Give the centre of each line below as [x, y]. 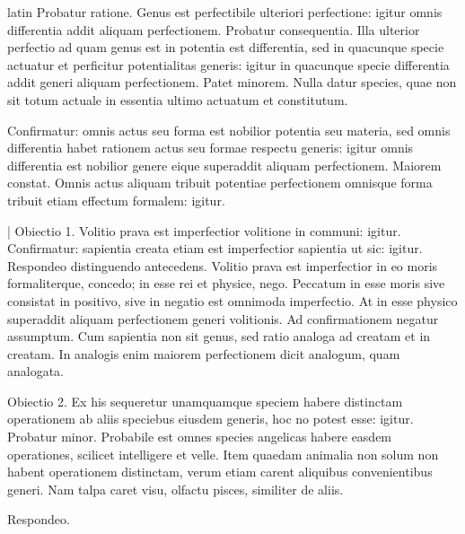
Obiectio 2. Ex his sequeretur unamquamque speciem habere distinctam [205, 401]
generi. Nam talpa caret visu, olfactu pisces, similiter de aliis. [175, 489]
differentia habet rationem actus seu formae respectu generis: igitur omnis [211, 148]
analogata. [36, 371]
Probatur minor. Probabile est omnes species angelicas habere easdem [200, 437]
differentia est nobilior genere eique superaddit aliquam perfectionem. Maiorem [224, 165]
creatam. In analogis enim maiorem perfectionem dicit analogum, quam [204, 353]
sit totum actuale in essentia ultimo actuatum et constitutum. [178, 99]
